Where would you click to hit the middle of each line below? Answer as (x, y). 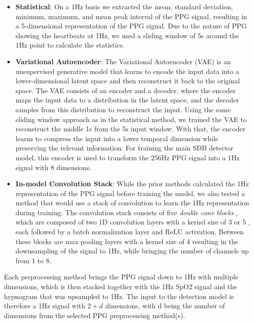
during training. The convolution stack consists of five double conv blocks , (127, 212)
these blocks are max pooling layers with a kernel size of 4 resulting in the (127, 241)
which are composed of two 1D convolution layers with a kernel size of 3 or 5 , (133, 222)
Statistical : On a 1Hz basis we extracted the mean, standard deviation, (124, 6)
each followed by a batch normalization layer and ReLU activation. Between (130, 232)
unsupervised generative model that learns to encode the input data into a (127, 71)
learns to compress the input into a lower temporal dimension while (117, 138)
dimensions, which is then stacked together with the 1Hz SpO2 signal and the (121, 287)
